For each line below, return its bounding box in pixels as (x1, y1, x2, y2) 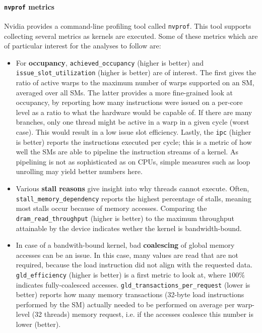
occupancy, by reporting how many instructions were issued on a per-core (16, 97, 243, 107)
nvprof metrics (4, 1, 54, 12)
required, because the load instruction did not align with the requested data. (16, 259, 252, 270)
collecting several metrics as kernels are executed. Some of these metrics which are (4, 30, 258, 41)
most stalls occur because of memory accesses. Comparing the (16, 203, 207, 213)
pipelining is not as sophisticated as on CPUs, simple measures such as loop (16, 156, 250, 166)
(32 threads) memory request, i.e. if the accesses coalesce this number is (32, 309, 254, 319)
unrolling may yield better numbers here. (16, 166, 143, 177)
